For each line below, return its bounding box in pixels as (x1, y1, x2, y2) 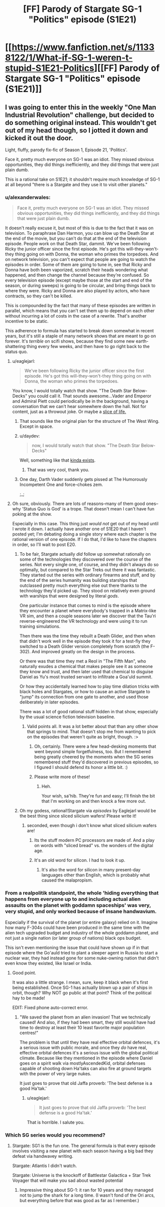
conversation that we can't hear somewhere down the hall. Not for (12, 404, 146, 410)
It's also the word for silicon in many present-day (41, 867, 141, 873)
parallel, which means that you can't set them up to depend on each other (5, 308, 155, 314)
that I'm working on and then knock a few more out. (41, 798, 146, 804)
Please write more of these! (34, 774, 90, 780)
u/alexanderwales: (5, 193, 51, 200)
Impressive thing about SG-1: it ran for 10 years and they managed (19, 1187, 154, 1193)
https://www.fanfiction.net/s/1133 (11, 42, 155, 53)
